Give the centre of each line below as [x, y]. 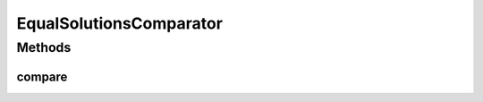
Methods [44, 47]
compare [42, 76]
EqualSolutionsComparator [120, 23]
